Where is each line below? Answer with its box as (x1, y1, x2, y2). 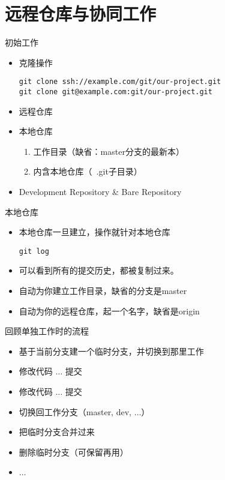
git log (19, 247, 49, 256)
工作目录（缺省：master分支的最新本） (33, 145, 184, 157)
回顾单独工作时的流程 (5, 325, 89, 337)
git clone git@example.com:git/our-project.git (19, 87, 212, 96)
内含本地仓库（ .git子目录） (33, 165, 142, 178)
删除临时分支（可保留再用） (19, 445, 128, 458)
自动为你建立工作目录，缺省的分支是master (19, 284, 187, 297)
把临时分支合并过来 (19, 425, 95, 438)
